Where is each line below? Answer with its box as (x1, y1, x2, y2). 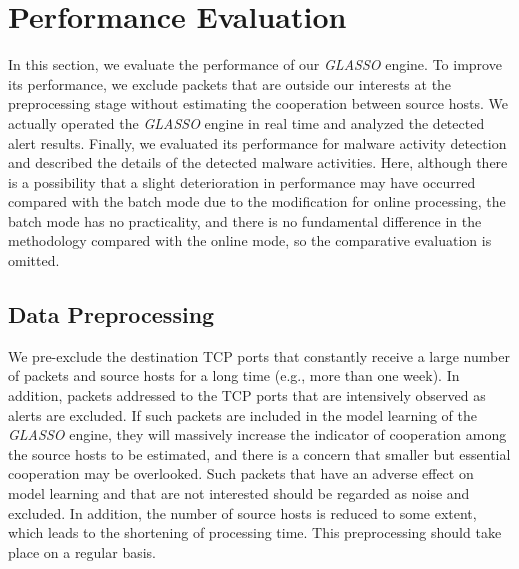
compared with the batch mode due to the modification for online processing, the (8, 191, 506, 212)
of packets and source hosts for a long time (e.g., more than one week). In (8, 365, 460, 386)
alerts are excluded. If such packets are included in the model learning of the (8, 404, 477, 425)
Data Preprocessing (8, 299, 215, 330)
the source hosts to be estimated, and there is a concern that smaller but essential (8, 443, 511, 464)
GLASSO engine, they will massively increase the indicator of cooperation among (8, 424, 507, 445)
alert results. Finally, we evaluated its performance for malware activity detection (8, 132, 507, 153)
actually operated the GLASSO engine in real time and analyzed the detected (8, 112, 485, 133)
